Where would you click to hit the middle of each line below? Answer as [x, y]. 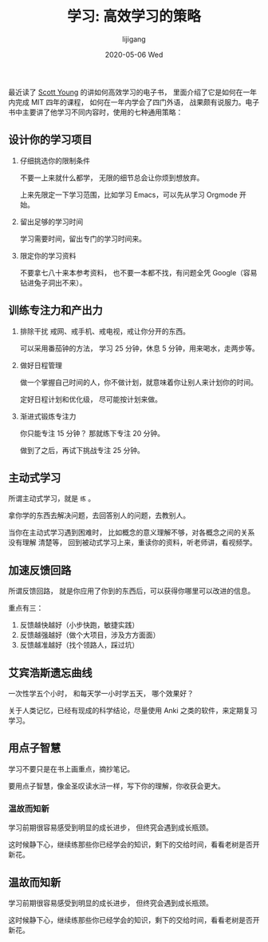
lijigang [134, 39]
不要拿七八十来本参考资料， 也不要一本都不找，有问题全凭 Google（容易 [138, 272]
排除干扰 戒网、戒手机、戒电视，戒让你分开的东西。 [104, 331]
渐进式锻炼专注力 [48, 416]
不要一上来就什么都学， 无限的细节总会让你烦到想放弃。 [112, 178]
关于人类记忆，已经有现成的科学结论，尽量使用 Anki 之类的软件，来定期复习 [133, 710]
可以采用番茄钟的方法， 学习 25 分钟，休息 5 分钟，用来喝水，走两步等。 [139, 348]
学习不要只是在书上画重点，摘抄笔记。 [71, 768]
